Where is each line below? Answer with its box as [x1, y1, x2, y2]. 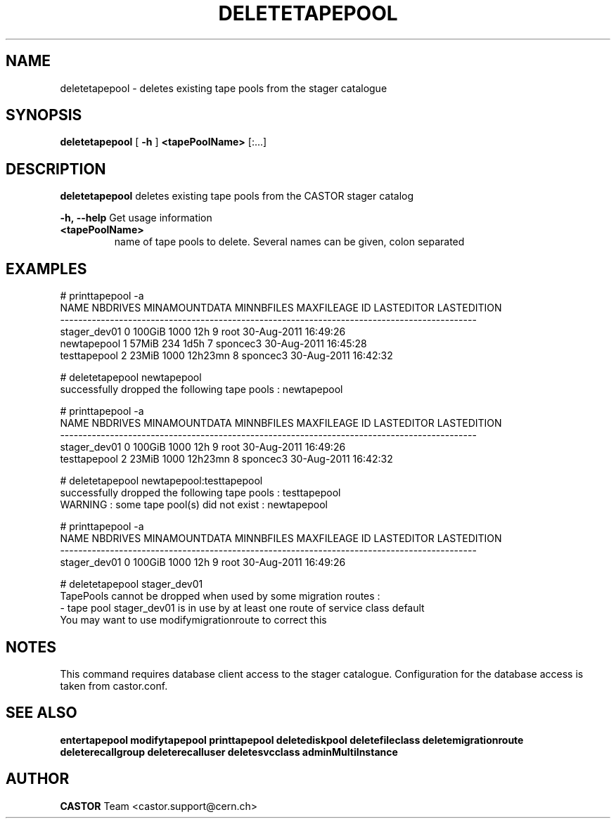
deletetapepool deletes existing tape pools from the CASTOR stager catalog [60, 190, 414, 202]
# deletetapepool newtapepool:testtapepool [60, 475, 263, 487]
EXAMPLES [6, 259, 87, 278]
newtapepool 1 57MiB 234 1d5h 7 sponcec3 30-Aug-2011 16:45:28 [60, 337, 367, 350]
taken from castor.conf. [60, 679, 168, 692]
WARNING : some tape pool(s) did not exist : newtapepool [60, 498, 328, 511]
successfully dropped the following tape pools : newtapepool [60, 383, 343, 396]
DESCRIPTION [6, 160, 106, 178]
